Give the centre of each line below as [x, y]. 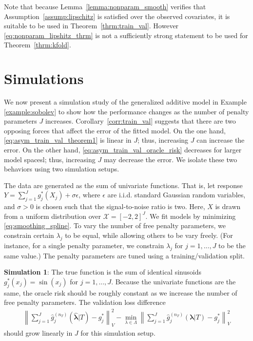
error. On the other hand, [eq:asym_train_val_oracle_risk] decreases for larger [123, 150]
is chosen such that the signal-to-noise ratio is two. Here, [120, 206]
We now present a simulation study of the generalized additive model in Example [125, 102]
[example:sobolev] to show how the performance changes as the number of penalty [126, 111]
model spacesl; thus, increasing [50, 159]
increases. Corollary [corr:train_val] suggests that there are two [140, 121]
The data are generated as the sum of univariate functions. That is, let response [123, 185]
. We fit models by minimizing [191, 216]
